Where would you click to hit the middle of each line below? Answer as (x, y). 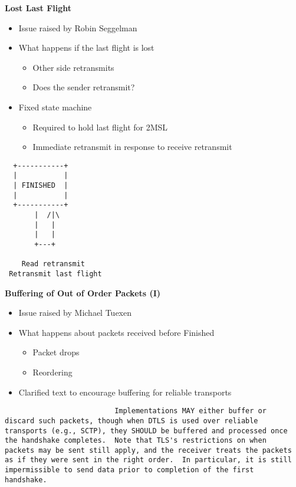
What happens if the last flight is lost (86, 48)
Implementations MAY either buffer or (190, 411)
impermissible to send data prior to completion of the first (129, 470)
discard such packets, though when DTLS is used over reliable (131, 421)
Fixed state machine (55, 107)
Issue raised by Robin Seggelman (78, 27)
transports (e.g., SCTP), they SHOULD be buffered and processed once (146, 431)
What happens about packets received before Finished (116, 332)
